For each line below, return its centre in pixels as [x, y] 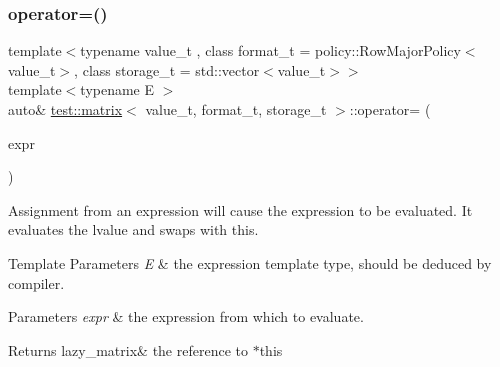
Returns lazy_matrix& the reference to [128, 349]
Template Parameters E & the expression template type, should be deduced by [250, 262]
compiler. [36, 282]
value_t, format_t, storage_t [236, 109]
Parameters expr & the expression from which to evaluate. [186, 316]
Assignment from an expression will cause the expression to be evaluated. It [240, 209]
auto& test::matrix [65, 109]
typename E [117, 89]
